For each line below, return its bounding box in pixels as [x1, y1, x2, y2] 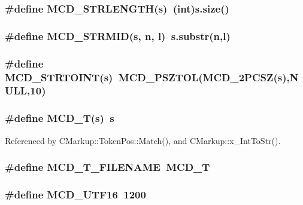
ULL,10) [5, 83, 46, 98]
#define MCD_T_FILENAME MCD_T [5, 160, 210, 175]
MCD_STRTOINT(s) [5, 69, 113, 84]
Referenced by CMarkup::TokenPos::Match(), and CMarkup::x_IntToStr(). [5, 134, 281, 146]
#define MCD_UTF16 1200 [5, 186, 146, 201]
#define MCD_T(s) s [5, 111, 114, 126]
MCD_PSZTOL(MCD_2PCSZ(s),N [118, 69, 299, 84]
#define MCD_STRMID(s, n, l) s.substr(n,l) [5, 28, 231, 43]
